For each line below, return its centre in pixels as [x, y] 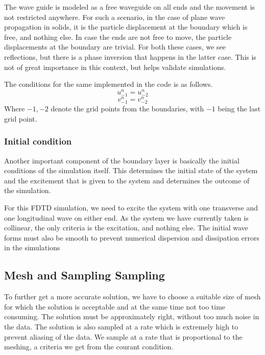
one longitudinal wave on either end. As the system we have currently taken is [126, 217]
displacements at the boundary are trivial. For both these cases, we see [115, 47]
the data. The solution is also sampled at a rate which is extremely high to [121, 326]
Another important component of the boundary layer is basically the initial [122, 160]
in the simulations [32, 247]
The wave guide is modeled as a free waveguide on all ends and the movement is [130, 7]
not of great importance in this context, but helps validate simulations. [115, 67]
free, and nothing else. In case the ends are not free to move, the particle [118, 37]
